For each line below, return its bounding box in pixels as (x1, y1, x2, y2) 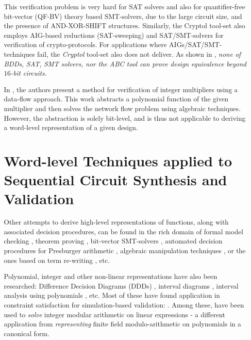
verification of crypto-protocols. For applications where (4, 39, 167, 49)
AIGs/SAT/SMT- (169, 39, 222, 49)
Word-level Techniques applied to (4, 150, 232, 170)
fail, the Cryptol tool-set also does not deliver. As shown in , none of (37, 49, 241, 59)
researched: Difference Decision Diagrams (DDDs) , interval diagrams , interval (4, 280, 239, 291)
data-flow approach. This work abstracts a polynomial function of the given (4, 94, 229, 104)
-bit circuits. (11, 68, 47, 78)
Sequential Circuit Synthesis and (4, 170, 227, 190)
